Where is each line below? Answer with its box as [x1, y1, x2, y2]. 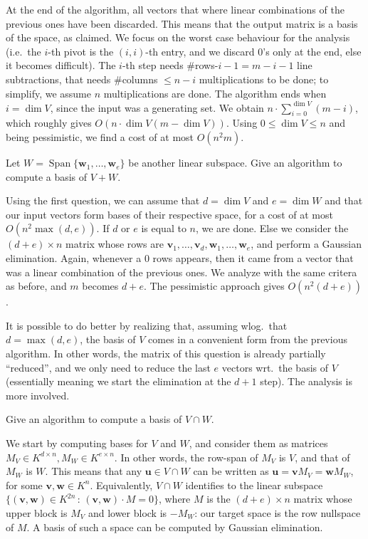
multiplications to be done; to [199, 71, 329, 86]
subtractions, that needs [6, 71, 111, 86]
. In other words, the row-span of [114, 449, 258, 464]
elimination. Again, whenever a [6, 251, 142, 266]
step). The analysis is [260, 374, 352, 389]
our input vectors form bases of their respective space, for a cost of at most [6, 206, 333, 221]
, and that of [295, 449, 350, 464]
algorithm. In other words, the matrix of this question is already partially [6, 345, 326, 360]
